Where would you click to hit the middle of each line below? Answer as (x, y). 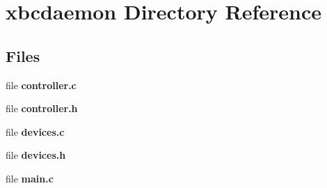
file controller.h (42, 108)
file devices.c (35, 131)
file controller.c (41, 85)
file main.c (30, 178)
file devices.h (36, 155)
